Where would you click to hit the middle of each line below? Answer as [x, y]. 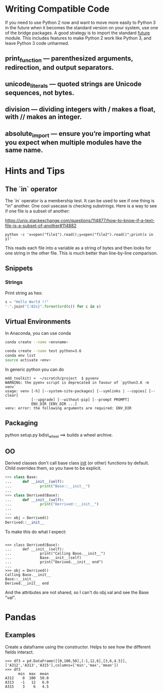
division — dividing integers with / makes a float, [80, 109]
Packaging [21, 423]
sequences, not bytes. [40, 93]
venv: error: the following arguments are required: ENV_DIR [68, 408]
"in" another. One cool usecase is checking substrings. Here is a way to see [81, 206]
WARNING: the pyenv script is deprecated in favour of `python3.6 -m [77, 383]
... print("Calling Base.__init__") [55, 553]
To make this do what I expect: [36, 532]
